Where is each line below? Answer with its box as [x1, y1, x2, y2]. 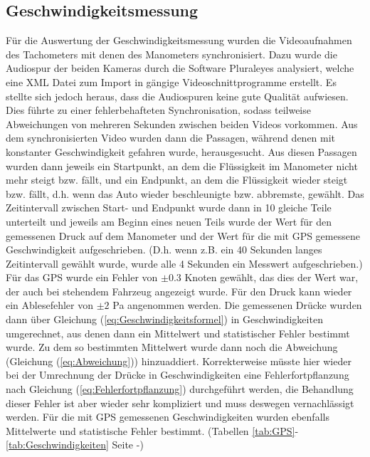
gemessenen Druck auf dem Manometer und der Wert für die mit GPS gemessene [6, 228, 360, 243]
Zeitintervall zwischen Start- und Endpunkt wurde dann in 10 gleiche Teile [6, 200, 332, 215]
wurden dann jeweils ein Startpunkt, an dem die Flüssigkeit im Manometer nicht [6, 158, 358, 173]
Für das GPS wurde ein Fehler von [6, 270, 158, 285]
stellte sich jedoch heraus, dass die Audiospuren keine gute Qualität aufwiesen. [6, 88, 349, 103]
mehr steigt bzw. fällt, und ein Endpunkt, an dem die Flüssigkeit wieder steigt [6, 172, 348, 187]
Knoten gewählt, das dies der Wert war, [184, 270, 359, 285]
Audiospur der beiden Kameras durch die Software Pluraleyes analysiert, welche [6, 61, 354, 75]
